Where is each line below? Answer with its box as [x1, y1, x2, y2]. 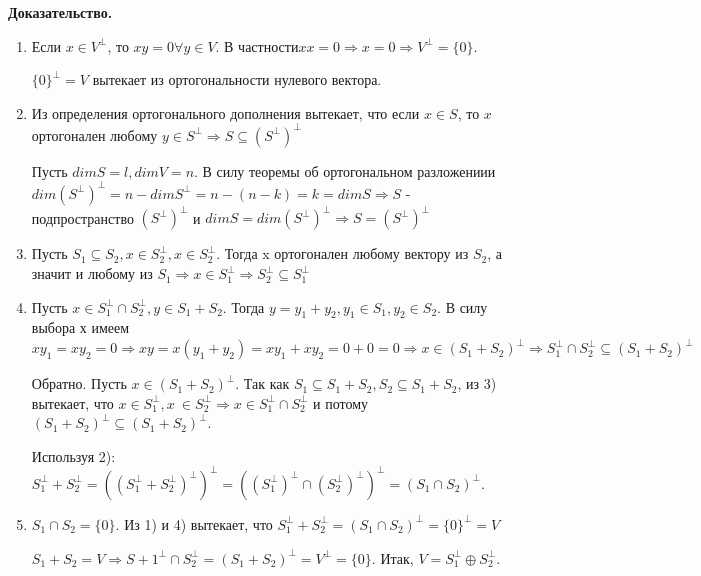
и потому [313, 392, 369, 413]
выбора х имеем [31, 317, 130, 338]
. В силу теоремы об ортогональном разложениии [194, 160, 496, 181]
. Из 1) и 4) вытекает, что [115, 513, 273, 534]
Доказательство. [8, 2, 113, 22]
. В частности [215, 35, 299, 56]
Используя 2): [31, 445, 116, 466]
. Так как [235, 373, 290, 394]
